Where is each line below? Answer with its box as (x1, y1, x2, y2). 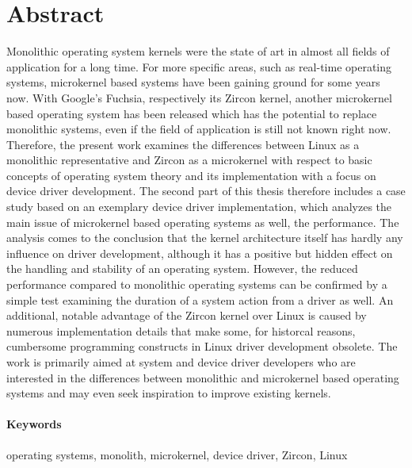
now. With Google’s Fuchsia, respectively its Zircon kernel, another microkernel (6, 89, 392, 105)
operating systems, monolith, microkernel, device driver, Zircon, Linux (6, 446, 348, 462)
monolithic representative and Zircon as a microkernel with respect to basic (6, 152, 372, 168)
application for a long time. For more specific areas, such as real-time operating (6, 58, 392, 75)
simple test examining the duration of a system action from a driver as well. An (6, 291, 394, 308)
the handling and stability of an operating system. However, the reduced (6, 260, 358, 277)
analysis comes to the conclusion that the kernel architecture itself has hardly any (6, 229, 403, 246)
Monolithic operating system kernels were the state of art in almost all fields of (6, 43, 390, 59)
